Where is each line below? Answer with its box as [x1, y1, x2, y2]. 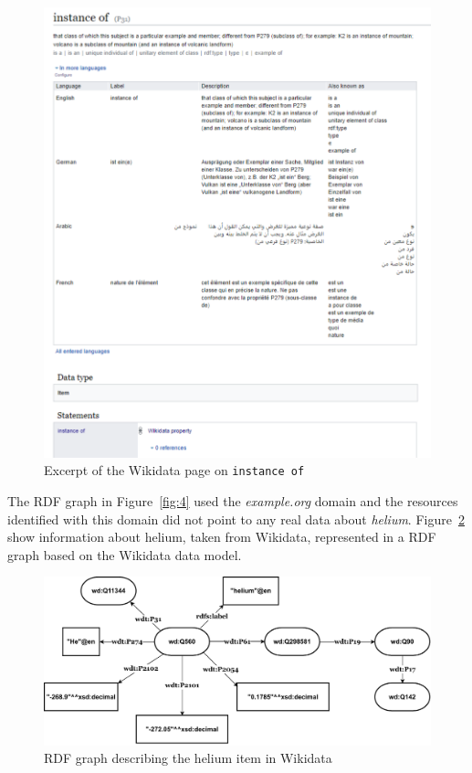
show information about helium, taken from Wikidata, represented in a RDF [7, 527, 436, 546]
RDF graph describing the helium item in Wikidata [44, 748, 332, 768]
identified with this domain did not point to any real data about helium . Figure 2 [7, 509, 465, 528]
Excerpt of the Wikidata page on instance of [44, 461, 305, 480]
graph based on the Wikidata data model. [7, 545, 242, 564]
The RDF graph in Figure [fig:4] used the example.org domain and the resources [7, 492, 458, 511]
